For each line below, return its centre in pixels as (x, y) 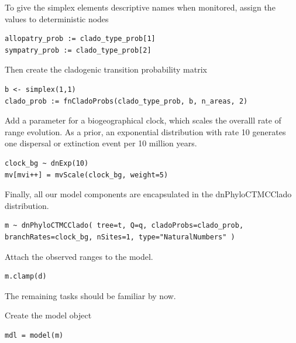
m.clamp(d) (26, 277)
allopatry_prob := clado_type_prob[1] (80, 39)
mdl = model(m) (34, 335)
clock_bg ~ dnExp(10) (47, 163)
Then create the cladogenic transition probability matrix (106, 69)
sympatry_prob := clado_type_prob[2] (78, 50)
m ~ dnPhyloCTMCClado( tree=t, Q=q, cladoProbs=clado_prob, (124, 226)
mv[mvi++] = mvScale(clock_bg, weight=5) (87, 175)
